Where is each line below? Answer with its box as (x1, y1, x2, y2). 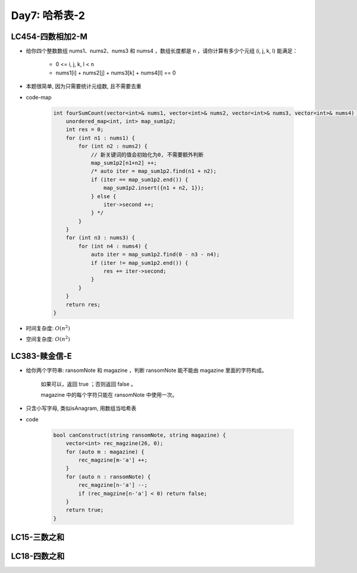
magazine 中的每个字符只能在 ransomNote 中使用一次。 (40, 392, 178, 399)
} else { (90, 193, 117, 199)
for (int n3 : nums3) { (65, 234, 135, 241)
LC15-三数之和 (11, 533, 65, 543)
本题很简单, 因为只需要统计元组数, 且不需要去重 (26, 83, 142, 90)
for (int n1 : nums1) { (65, 134, 135, 141)
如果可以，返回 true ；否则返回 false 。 (40, 380, 136, 387)
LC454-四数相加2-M (11, 32, 87, 42)
